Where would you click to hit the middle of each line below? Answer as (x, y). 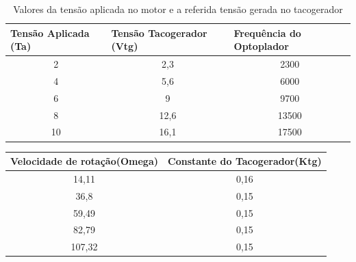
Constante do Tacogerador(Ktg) (245, 161)
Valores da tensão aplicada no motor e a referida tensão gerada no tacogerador (178, 9)
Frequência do (267, 32)
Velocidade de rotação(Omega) (85, 161)
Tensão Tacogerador (159, 32)
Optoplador (261, 46)
